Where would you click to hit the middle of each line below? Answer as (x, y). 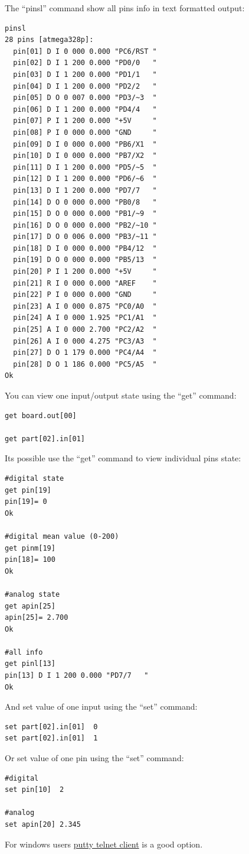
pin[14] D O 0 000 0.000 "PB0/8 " (85, 202)
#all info (24, 652)
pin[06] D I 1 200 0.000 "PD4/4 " (85, 109)
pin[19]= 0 (26, 502)
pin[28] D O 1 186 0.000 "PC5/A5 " (85, 364)
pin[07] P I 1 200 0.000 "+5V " (85, 121)
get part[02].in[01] (45, 439)
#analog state (32, 594)
